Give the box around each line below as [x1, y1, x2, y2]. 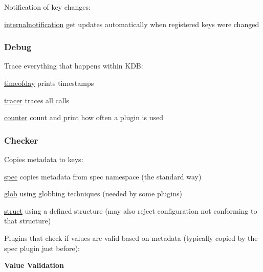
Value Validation [4, 260, 64, 270]
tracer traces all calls [4, 95, 70, 105]
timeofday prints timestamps [4, 78, 94, 88]
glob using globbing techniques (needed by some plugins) [4, 188, 183, 199]
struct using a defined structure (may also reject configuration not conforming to [4, 205, 257, 216]
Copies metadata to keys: [4, 154, 83, 164]
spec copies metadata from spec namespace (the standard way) [4, 171, 202, 182]
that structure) [4, 215, 51, 226]
